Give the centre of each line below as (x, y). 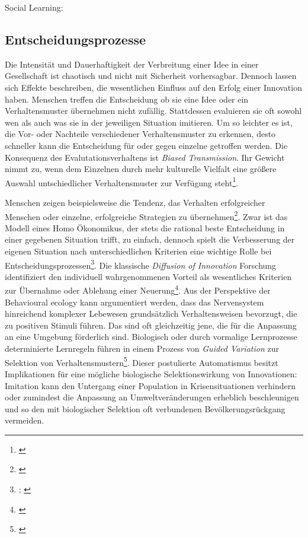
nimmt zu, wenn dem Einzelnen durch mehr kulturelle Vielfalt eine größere (141, 169)
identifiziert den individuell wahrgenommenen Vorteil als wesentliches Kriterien (148, 276)
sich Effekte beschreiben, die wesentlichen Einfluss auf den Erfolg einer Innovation (153, 87)
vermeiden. (25, 420)
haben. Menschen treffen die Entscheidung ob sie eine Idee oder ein (127, 99)
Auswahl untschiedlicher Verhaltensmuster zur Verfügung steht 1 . (122, 182)
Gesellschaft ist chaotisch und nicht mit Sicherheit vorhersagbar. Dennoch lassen (151, 76)
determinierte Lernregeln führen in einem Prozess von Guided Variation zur (142, 348)
